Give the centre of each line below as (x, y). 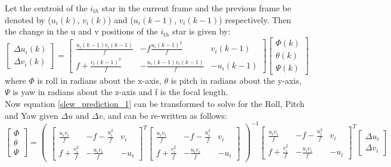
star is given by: (201, 31)
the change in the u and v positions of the (81, 31)
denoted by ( (28, 19)
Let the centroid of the (46, 8)
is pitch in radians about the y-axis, (236, 80)
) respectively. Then (255, 19)
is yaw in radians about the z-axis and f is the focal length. (120, 92)
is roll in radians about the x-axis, (99, 80)
